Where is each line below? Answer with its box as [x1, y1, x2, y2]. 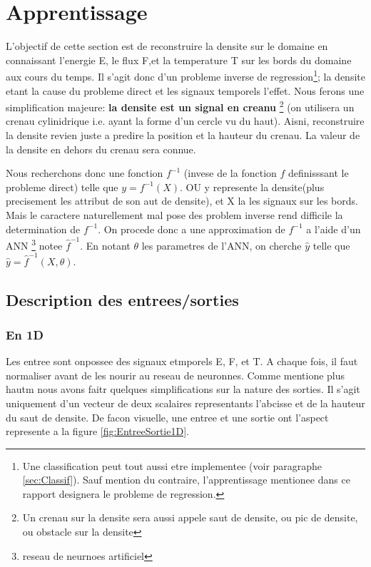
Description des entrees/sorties [6, 288, 239, 310]
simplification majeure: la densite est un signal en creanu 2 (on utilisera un [6, 98, 355, 114]
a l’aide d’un [306, 221, 361, 236]
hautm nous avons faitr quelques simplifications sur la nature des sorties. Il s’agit [6, 382, 360, 397]
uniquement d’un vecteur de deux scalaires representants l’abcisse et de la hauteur [6, 395, 365, 410]
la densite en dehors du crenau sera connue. [6, 141, 196, 156]
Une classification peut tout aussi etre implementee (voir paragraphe [22, 458, 322, 473]
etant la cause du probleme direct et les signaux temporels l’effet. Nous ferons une [6, 83, 365, 98]
